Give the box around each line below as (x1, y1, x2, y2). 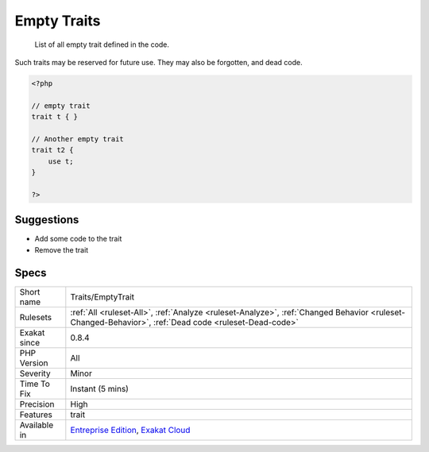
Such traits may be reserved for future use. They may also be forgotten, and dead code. (14, 57, 303, 67)
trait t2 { (31, 145, 74, 155)
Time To (19, 378, 51, 389)
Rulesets (19, 311, 52, 323)
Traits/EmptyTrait (70, 291, 135, 302)
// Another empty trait (31, 134, 125, 143)
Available (19, 419, 54, 431)
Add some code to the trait (34, 234, 122, 244)
